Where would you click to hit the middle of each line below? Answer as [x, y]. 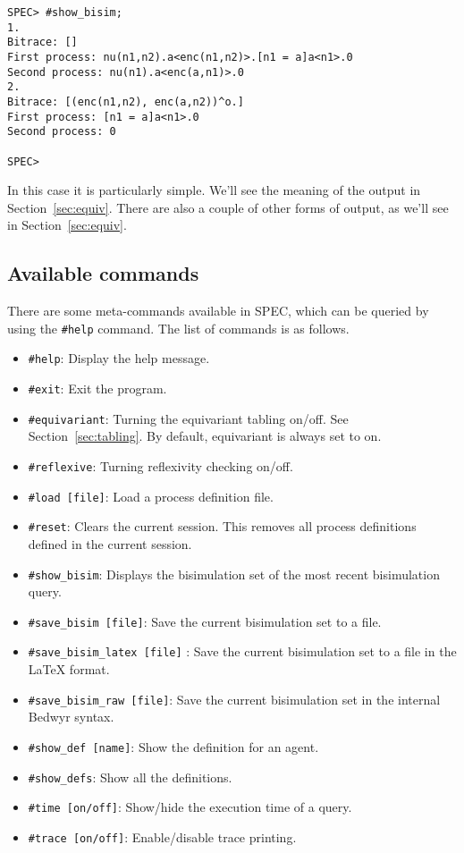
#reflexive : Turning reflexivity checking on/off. [160, 466]
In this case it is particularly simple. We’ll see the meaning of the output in [214, 190]
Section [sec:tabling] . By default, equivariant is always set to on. [205, 436]
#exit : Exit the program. [97, 388]
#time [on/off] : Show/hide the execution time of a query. [190, 807]
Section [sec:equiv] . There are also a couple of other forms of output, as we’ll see [228, 207]
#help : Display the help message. [119, 358]
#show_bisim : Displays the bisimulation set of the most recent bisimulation [234, 574]
